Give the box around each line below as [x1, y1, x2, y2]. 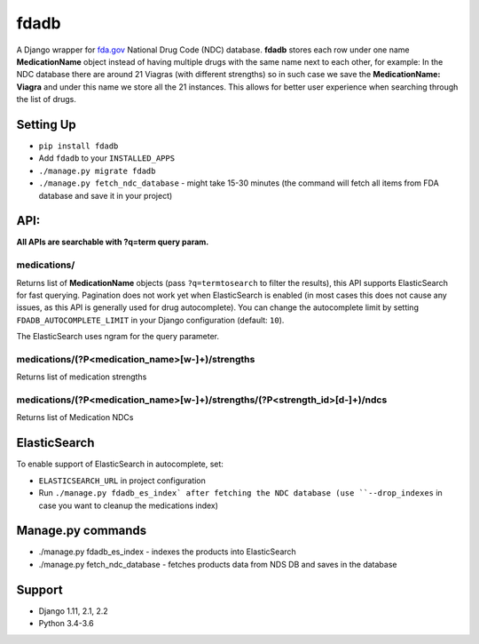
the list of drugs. [16, 94, 77, 105]
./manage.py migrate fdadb [38, 165, 156, 176]
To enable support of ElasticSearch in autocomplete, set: [16, 458, 224, 470]
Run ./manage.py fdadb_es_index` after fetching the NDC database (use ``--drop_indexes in [38, 488, 443, 498]
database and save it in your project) [38, 190, 173, 201]
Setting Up [16, 116, 77, 132]
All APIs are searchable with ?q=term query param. [16, 236, 209, 248]
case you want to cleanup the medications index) [38, 500, 219, 511]
